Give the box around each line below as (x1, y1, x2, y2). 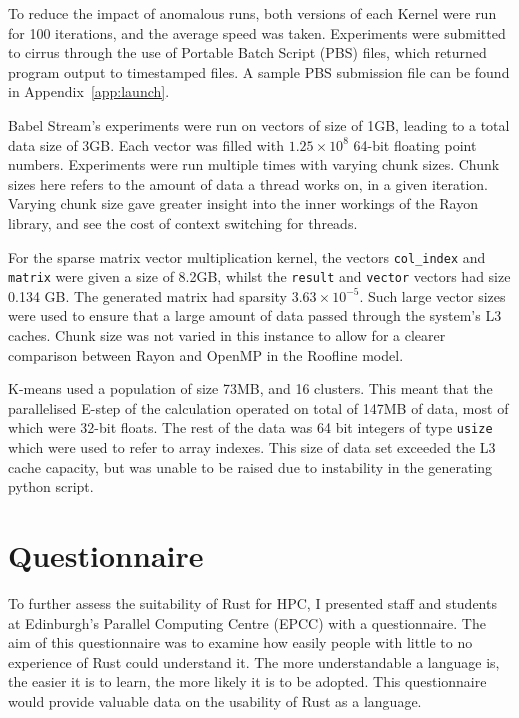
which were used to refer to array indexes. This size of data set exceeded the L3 (8, 437, 496, 458)
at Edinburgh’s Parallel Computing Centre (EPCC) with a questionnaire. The (8, 612, 486, 633)
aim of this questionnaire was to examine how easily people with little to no (8, 632, 473, 653)
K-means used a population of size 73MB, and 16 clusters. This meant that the (8, 378, 493, 399)
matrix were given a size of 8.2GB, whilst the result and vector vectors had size (8, 266, 511, 287)
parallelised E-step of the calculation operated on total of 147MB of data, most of (8, 397, 509, 418)
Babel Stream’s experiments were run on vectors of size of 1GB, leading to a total (8, 114, 510, 135)
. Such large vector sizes (359, 285, 506, 306)
